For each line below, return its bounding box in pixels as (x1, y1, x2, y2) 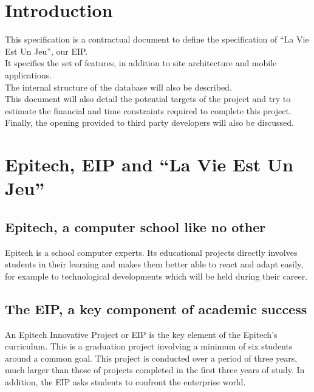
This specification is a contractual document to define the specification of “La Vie (5, 33, 309, 46)
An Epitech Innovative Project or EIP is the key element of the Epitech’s (5, 328, 278, 340)
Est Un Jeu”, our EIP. (5, 44, 88, 57)
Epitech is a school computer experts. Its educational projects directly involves (5, 246, 298, 258)
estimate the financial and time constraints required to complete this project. (5, 104, 292, 117)
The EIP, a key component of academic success (5, 299, 307, 318)
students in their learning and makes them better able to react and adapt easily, (5, 258, 304, 270)
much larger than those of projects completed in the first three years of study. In (5, 363, 305, 376)
